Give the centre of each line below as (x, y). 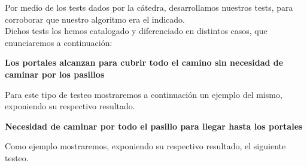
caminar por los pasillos (55, 74)
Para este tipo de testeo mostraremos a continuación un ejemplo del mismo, (144, 94)
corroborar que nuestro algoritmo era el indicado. (95, 19)
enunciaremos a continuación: (59, 42)
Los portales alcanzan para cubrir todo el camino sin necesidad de (144, 62)
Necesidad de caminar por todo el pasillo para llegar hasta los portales (154, 126)
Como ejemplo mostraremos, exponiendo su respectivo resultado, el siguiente (145, 146)
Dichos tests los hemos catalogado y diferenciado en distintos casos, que (136, 31)
